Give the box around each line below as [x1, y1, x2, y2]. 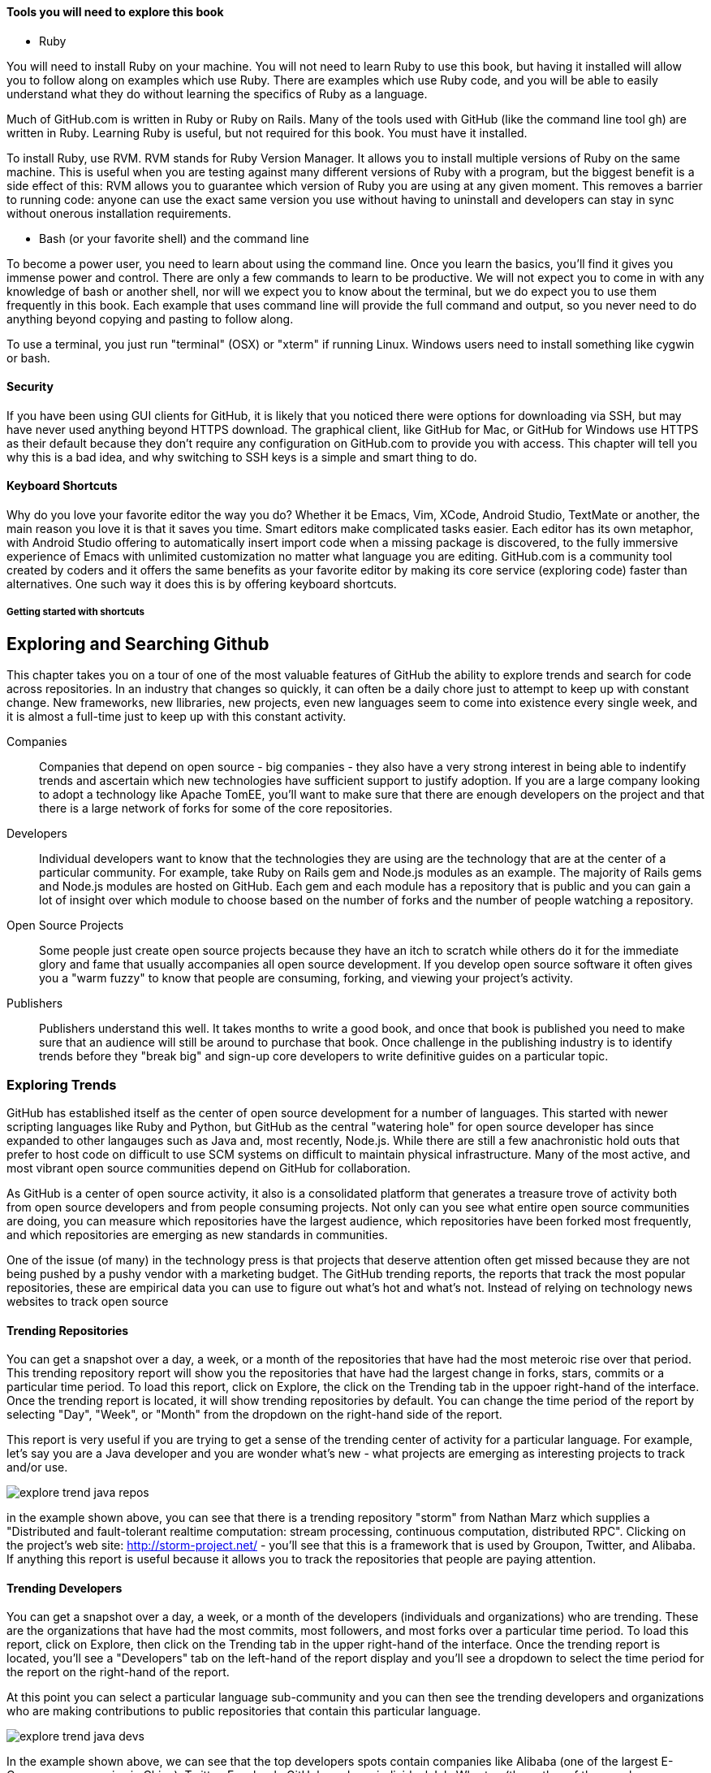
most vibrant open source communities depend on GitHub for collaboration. [6, 1161, 411, 1175]
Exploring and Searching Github [6, 633, 269, 654]
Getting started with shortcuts [6, 606, 145, 618]
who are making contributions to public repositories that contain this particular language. [6, 1704, 481, 1719]
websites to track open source [6, 1294, 169, 1308]
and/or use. [6, 1460, 68, 1475]
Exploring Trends [6, 1076, 117, 1093]
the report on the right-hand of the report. [6, 1665, 230, 1680]
